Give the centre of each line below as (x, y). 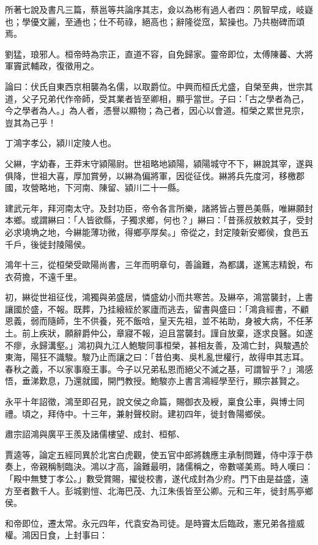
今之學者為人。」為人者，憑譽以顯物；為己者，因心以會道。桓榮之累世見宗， (157, 110)
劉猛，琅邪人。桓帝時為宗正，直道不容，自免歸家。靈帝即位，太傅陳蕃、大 (155, 54)
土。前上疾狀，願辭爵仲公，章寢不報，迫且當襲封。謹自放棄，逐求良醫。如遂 (159, 333)
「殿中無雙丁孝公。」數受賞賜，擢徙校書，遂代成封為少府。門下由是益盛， (153, 478)
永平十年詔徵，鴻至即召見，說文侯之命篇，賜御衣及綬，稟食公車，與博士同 (155, 402)
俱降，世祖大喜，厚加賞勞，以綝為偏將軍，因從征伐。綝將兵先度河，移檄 (150, 175)
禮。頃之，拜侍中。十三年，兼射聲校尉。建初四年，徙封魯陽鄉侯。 (138, 413)
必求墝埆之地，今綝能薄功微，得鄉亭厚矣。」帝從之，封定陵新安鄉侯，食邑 (153, 232)
